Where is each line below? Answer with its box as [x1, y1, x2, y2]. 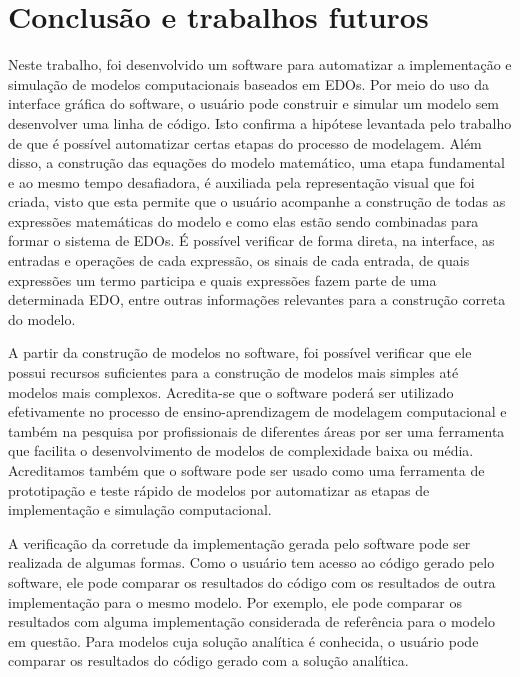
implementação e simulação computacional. [8, 499, 272, 520]
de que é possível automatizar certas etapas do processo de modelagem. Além [8, 132, 482, 153]
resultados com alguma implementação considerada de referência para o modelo [8, 611, 495, 632]
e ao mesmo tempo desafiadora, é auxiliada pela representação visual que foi [8, 171, 475, 192]
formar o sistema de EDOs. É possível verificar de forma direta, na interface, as [8, 230, 495, 251]
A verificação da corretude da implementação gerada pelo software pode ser [8, 532, 471, 553]
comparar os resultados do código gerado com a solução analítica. [8, 650, 409, 671]
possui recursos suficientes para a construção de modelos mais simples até [8, 362, 459, 383]
